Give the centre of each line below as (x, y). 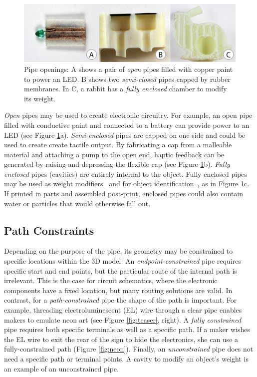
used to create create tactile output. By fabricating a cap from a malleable (118, 145)
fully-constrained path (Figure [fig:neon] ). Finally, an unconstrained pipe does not (129, 349)
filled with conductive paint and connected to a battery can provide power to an (127, 125)
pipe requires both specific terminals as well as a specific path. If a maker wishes (127, 329)
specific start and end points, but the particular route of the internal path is (121, 270)
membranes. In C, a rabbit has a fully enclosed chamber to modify (126, 89)
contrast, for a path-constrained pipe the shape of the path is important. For (121, 300)
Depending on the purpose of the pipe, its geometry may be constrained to (119, 251)
